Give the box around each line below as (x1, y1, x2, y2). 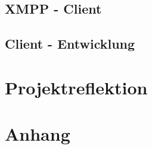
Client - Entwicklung (5, 34, 135, 53)
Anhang (5, 122, 70, 146)
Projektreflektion (5, 75, 148, 99)
